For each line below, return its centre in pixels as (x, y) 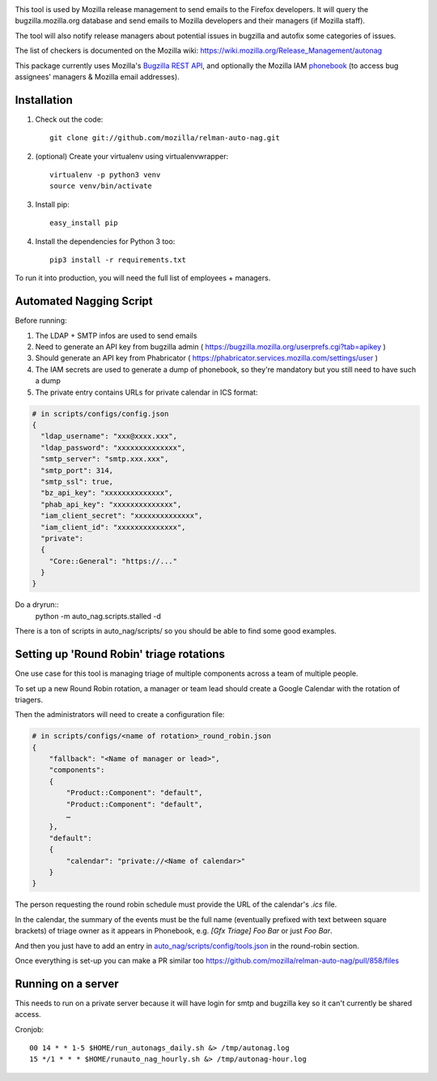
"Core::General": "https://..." (113, 561)
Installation (44, 100)
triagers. (29, 699)
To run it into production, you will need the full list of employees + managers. (143, 278)
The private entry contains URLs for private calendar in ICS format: (146, 392)
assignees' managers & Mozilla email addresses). (97, 76)
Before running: (41, 321)
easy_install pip (84, 223)
